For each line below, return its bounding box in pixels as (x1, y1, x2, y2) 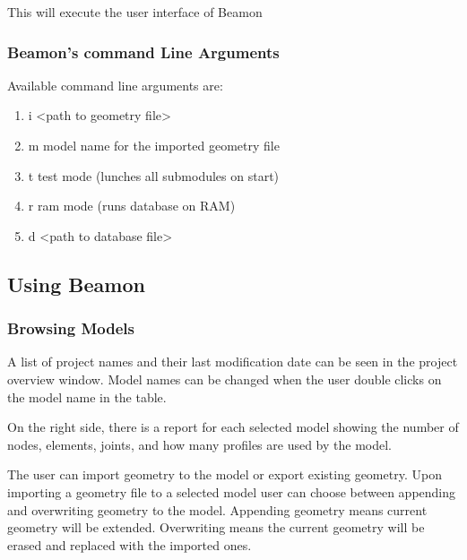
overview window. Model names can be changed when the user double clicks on (7, 369, 442, 388)
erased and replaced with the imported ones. (7, 535, 252, 554)
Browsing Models (7, 317, 134, 340)
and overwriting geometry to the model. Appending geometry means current (7, 500, 428, 519)
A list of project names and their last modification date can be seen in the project (7, 352, 458, 371)
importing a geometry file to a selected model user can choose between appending (7, 482, 456, 501)
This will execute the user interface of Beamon (7, 3, 263, 21)
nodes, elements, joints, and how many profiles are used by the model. (7, 435, 393, 453)
